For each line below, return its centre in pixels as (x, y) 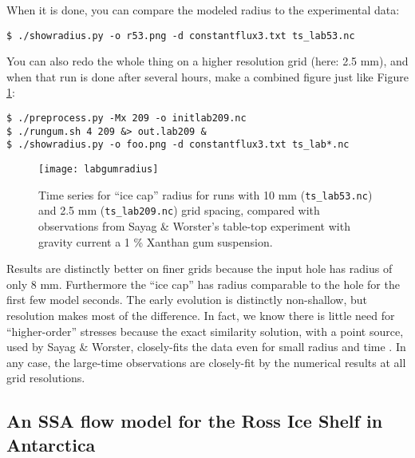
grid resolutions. (46, 378)
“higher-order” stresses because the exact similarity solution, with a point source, (205, 331)
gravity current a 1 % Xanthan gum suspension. (156, 241)
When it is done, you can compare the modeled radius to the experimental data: (203, 10)
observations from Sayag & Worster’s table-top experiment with (194, 225)
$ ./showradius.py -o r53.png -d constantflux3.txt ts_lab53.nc (181, 36)
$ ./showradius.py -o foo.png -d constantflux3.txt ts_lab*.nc (178, 145)
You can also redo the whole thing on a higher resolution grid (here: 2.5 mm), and (207, 61)
